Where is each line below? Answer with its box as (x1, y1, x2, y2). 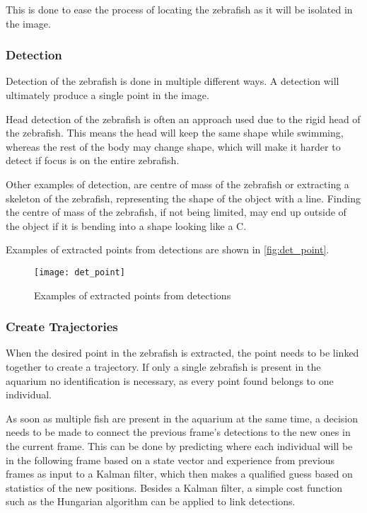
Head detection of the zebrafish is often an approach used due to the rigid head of (6, 111, 361, 126)
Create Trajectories (6, 318, 118, 335)
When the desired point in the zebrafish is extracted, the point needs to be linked (6, 345, 359, 360)
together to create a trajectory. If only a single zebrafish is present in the (6, 359, 321, 374)
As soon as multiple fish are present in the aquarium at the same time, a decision (6, 410, 358, 425)
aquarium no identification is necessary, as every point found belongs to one (6, 373, 334, 388)
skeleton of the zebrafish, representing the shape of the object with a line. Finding (6, 190, 361, 205)
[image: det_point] (34, 267, 125, 277)
